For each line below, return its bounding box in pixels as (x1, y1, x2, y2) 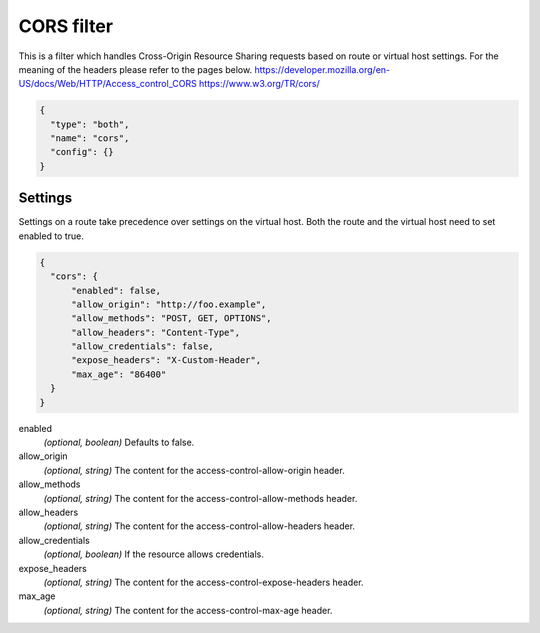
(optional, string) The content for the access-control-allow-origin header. (43, 464, 345, 476)
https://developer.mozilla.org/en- (254, 63, 391, 75)
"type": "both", (50, 118, 130, 130)
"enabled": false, (71, 285, 162, 296)
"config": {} (50, 146, 114, 158)
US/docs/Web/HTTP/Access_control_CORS (18, 78, 197, 90)
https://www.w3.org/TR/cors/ (198, 78, 320, 90)
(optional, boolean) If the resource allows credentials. (43, 548, 264, 560)
